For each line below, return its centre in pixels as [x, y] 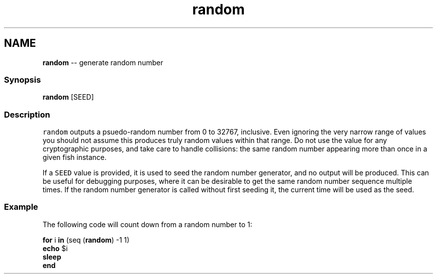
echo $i [55, 248]
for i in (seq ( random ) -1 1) [86, 240]
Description [27, 114]
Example [21, 207]
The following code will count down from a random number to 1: [147, 224]
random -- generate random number [103, 62]
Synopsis [22, 79]
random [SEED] [68, 97]
